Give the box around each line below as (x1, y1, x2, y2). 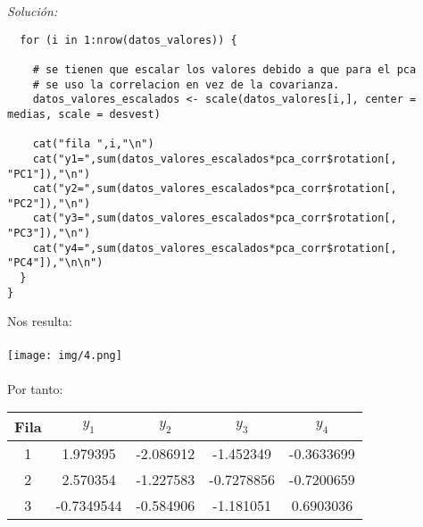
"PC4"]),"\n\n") (7, 256, 104, 270)
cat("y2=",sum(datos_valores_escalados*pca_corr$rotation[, (32, 182, 397, 196)
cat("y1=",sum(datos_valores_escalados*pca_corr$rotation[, (32, 152, 397, 165)
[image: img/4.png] (7, 348, 122, 362)
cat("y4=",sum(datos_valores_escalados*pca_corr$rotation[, (32, 241, 397, 255)
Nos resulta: (7, 312, 72, 330)
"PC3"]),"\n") (7, 227, 91, 240)
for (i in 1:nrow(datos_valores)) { (20, 33, 237, 46)
